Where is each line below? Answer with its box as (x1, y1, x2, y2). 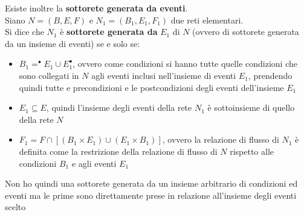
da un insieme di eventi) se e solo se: (5, 37, 140, 49)
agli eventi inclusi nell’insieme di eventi (91, 69, 236, 81)
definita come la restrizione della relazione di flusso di (19, 145, 218, 157)
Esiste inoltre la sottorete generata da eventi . (5, 2, 188, 14)
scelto (5, 201, 26, 213)
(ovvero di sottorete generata (192, 25, 299, 38)
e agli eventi (71, 157, 117, 169)
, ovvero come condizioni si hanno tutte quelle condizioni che (73, 57, 297, 70)
